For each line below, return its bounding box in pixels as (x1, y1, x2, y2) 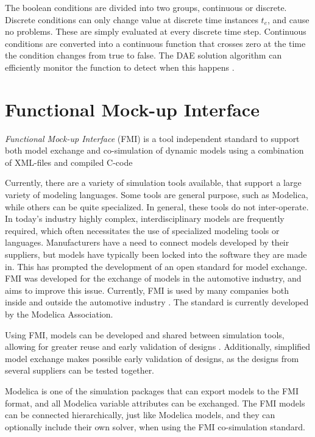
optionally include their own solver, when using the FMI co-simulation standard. (5, 420, 305, 433)
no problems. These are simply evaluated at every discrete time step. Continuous (5, 25, 306, 38)
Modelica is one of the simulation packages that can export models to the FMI (5, 384, 299, 397)
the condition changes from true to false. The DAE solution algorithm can (5, 49, 282, 62)
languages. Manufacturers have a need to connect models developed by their (5, 236, 289, 249)
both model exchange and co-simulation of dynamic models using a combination (5, 144, 304, 157)
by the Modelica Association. (5, 308, 113, 320)
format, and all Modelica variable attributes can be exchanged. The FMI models (5, 396, 305, 409)
